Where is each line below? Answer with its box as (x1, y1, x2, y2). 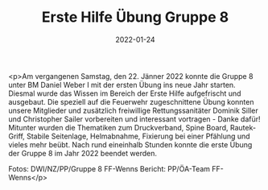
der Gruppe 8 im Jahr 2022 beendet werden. (8, 148, 157, 158)
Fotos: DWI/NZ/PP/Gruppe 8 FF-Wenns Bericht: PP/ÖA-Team (8, 163, 211, 173)
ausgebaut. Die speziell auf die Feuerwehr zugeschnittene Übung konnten (8, 97, 254, 106)
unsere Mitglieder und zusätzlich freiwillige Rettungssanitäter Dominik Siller (8, 105, 259, 115)
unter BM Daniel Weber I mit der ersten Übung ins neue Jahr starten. (8, 80, 236, 89)
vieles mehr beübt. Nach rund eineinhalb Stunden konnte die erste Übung (8, 139, 253, 149)
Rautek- (229, 122, 256, 132)
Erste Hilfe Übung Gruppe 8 (41, 8, 229, 27)
